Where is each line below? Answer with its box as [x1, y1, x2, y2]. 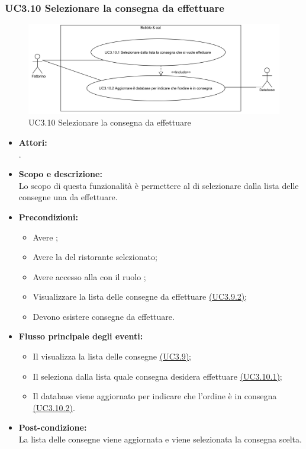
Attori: [18, 136, 47, 148]
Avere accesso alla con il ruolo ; [33, 270, 146, 283]
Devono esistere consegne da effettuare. [33, 310, 175, 322]
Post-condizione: [18, 421, 87, 434]
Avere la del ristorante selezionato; [33, 251, 157, 263]
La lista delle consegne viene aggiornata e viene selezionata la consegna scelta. [18, 433, 302, 445]
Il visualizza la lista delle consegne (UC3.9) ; [33, 350, 191, 363]
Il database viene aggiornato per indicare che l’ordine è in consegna [33, 390, 277, 402]
